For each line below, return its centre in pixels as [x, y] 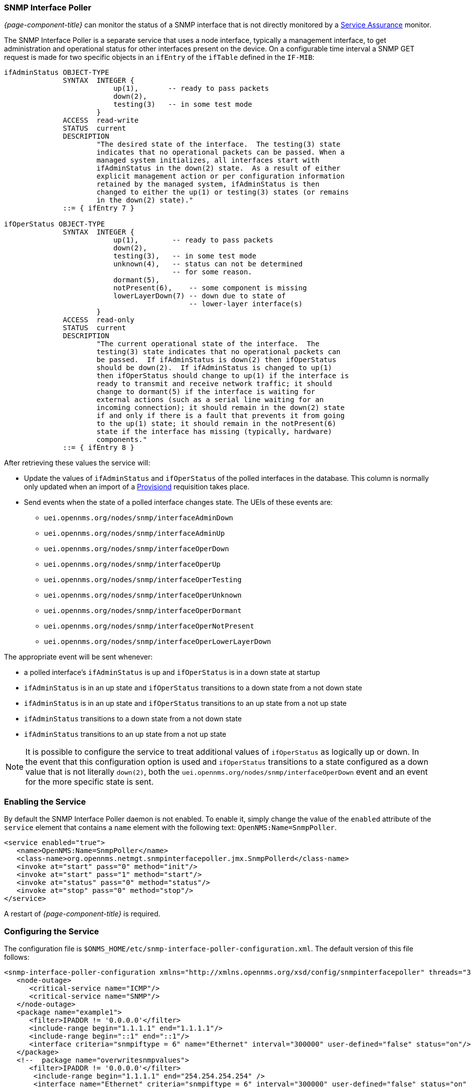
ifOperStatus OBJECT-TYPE [55, 224]
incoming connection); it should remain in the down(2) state [221, 408]
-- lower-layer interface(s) [246, 304]
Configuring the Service [52, 931]
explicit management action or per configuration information [221, 176]
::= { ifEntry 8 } [99, 448]
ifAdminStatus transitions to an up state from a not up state [125, 734]
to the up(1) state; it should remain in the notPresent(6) [216, 424]
